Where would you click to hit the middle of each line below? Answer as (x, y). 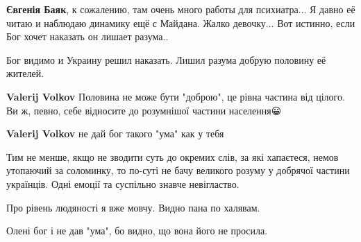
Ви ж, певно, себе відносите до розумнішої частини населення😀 (144, 110)
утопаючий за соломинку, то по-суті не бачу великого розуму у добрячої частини (178, 170)
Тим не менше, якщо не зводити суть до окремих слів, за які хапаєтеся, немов (173, 156)
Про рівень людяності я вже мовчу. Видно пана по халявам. (133, 207)
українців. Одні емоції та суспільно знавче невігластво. (123, 183)
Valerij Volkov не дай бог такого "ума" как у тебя (115, 133)
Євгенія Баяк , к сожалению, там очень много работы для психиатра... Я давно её (181, 9)
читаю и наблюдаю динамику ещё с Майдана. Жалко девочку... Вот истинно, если (181, 23)
